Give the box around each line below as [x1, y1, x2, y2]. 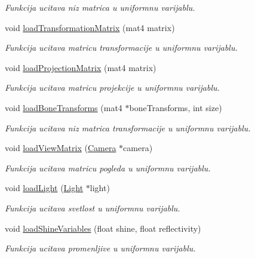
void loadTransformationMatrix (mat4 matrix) [5, 21, 175, 33]
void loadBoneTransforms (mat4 [5, 101, 122, 113]
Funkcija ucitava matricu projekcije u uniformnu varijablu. [5, 81, 220, 94]
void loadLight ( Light [5, 182, 84, 194]
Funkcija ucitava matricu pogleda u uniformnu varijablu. [5, 161, 211, 174]
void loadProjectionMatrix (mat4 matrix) [5, 61, 156, 73]
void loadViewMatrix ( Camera [5, 142, 116, 154]
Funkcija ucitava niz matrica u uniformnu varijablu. [5, 1, 195, 13]
